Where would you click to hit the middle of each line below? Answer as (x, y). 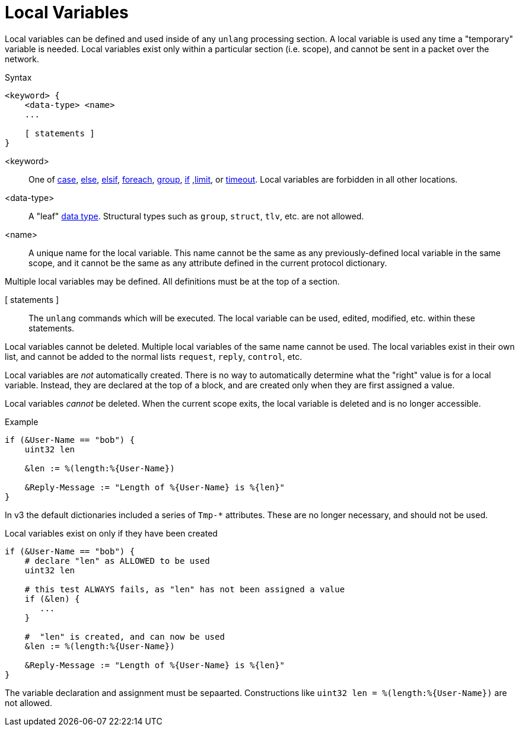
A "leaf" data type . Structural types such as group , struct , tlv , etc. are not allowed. (196, 216)
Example (22, 422)
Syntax (18, 77)
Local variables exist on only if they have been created (111, 533)
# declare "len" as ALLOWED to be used (117, 561)
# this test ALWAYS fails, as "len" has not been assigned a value (185, 589)
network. (22, 59)
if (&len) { (52, 598)
